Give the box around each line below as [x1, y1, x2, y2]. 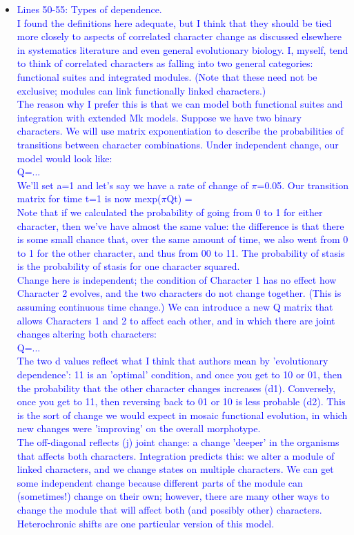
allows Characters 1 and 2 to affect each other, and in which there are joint [17, 313, 335, 327]
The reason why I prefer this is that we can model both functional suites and [17, 97, 343, 111]
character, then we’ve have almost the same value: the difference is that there [17, 218, 344, 233]
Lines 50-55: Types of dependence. [17, 2, 162, 16]
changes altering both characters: [17, 327, 157, 341]
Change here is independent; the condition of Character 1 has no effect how [17, 272, 337, 286]
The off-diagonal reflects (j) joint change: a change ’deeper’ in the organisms [17, 435, 340, 449]
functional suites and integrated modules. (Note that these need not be [17, 69, 317, 84]
